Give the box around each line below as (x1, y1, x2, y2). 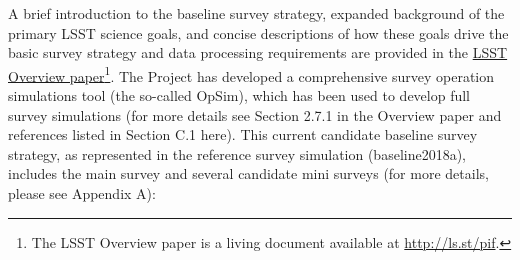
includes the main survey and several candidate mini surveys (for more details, (8, 163, 489, 184)
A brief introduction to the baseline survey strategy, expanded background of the (8, 3, 505, 23)
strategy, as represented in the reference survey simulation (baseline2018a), (8, 143, 467, 164)
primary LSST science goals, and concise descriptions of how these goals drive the (8, 22, 509, 43)
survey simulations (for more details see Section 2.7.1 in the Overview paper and (8, 104, 502, 125)
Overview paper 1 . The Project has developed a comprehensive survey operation (8, 62, 495, 86)
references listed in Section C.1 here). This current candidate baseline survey (8, 124, 478, 145)
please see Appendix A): (8, 183, 156, 203)
